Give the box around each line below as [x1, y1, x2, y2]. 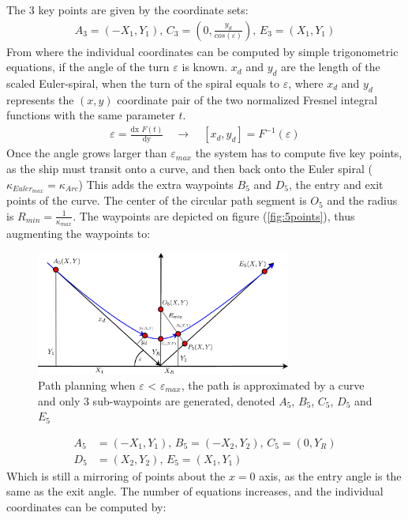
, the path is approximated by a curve [181, 377, 365, 394]
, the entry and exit [289, 175, 384, 192]
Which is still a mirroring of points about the [6, 467, 226, 484]
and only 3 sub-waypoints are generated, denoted [38, 392, 275, 409]
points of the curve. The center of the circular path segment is [6, 192, 307, 209]
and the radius [327, 192, 398, 209]
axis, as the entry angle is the [259, 467, 402, 484]
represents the [6, 91, 74, 107]
